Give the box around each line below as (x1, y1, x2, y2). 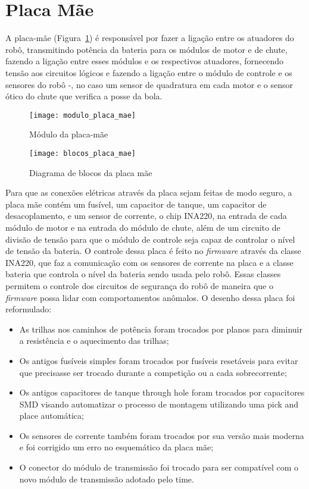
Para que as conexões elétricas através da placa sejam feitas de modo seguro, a (5, 186, 292, 199)
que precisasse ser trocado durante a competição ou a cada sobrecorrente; (19, 366, 287, 378)
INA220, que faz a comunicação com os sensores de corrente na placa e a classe (5, 256, 294, 268)
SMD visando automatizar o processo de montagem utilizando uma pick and (19, 397, 299, 410)
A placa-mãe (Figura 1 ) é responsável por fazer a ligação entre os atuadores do (5, 32, 294, 44)
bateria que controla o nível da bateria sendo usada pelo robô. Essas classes (5, 268, 281, 280)
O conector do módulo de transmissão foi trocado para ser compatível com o (19, 461, 299, 474)
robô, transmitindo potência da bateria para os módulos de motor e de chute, (5, 43, 288, 55)
